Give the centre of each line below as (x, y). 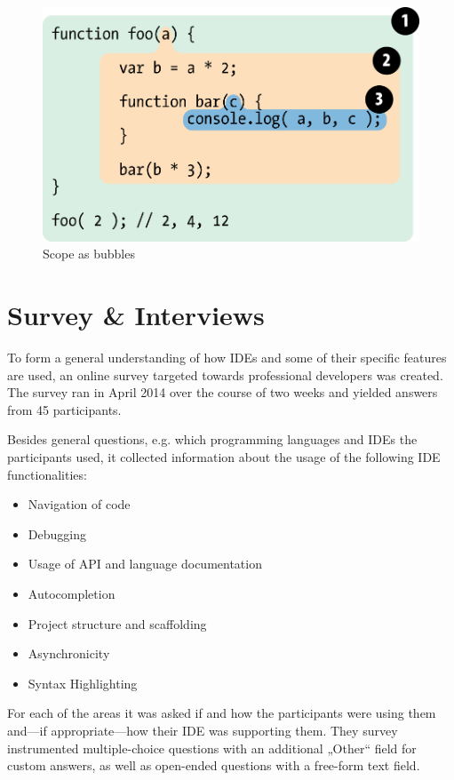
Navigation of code (79, 504)
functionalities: (47, 474)
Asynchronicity (69, 653)
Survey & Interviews (136, 315)
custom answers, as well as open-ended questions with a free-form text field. (214, 765)
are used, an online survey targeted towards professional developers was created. (225, 374)
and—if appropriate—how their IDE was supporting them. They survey (203, 730)
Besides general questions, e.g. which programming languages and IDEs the (212, 439)
